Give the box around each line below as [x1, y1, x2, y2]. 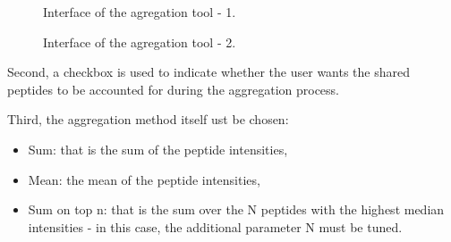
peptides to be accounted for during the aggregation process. [7, 79, 340, 98]
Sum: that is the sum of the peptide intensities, [28, 139, 288, 158]
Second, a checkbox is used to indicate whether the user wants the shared [7, 63, 411, 81]
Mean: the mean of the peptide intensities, [28, 170, 260, 188]
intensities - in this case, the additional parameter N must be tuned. [28, 217, 403, 236]
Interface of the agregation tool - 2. [43, 32, 236, 51]
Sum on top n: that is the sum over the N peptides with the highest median [28, 200, 445, 219]
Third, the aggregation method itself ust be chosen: [7, 110, 289, 129]
